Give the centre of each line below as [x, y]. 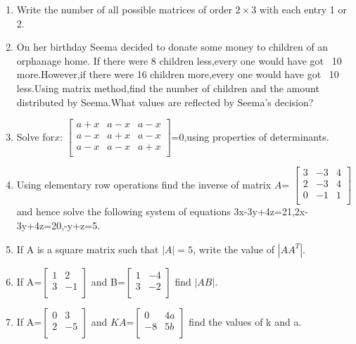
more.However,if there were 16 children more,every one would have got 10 [178, 74]
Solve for [36, 136]
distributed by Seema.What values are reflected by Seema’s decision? [165, 102]
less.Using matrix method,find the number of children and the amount [168, 88]
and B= [108, 281]
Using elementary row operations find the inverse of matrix [144, 184]
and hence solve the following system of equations [123, 211]
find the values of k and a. [245, 321]
